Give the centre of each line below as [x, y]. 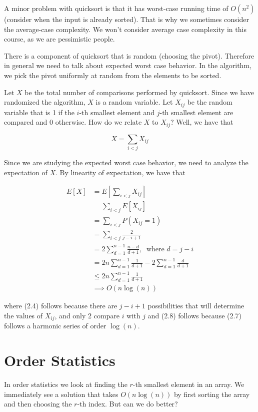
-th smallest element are [196, 112]
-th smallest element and [117, 112]
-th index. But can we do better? [127, 404]
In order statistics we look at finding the [66, 384]
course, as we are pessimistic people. [59, 39]
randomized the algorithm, [45, 102]
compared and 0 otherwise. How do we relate [73, 122]
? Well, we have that [202, 122]
